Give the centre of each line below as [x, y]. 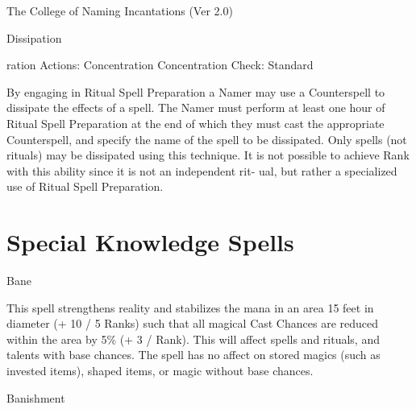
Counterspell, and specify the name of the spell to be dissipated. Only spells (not [207, 139]
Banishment [36, 397]
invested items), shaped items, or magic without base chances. [160, 371]
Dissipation [34, 37]
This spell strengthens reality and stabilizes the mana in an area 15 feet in [190, 307]
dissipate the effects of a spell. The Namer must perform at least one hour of [196, 107]
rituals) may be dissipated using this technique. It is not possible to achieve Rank [208, 155]
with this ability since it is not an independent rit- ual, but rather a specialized [202, 170]
